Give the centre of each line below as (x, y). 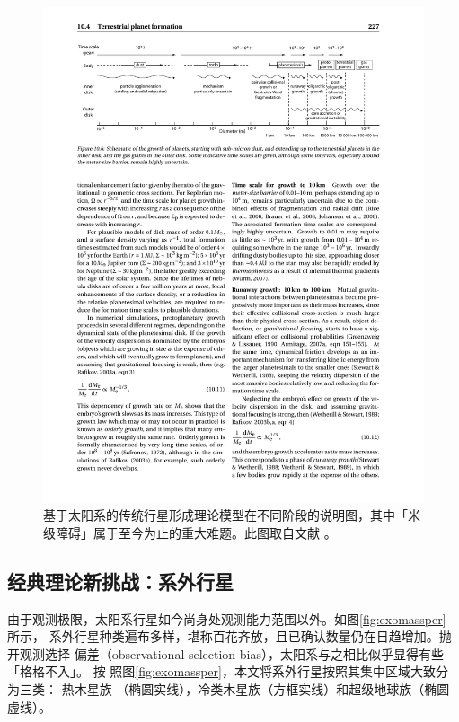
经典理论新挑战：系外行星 (120, 581)
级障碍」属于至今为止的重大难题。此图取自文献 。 (190, 532)
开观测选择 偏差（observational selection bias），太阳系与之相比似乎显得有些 (225, 653)
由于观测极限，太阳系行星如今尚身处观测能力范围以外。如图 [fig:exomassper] (227, 618)
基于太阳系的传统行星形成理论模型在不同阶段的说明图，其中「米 (232, 515)
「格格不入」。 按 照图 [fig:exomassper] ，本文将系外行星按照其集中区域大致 (221, 671)
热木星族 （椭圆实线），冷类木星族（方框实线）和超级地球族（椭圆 (256, 689)
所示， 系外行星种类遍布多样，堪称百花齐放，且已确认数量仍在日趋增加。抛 (229, 636)
